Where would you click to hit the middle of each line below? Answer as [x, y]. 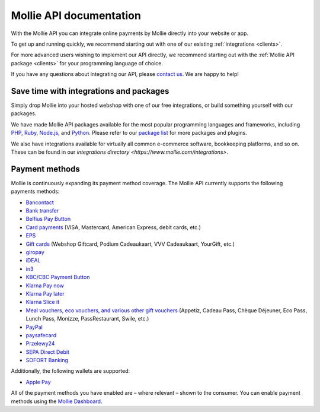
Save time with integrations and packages [90, 91]
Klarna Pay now [45, 286]
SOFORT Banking [47, 360]
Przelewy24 [40, 344]
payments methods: [35, 191]
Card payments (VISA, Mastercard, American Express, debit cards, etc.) [113, 227]
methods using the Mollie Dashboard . [57, 401]
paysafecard [41, 335]
